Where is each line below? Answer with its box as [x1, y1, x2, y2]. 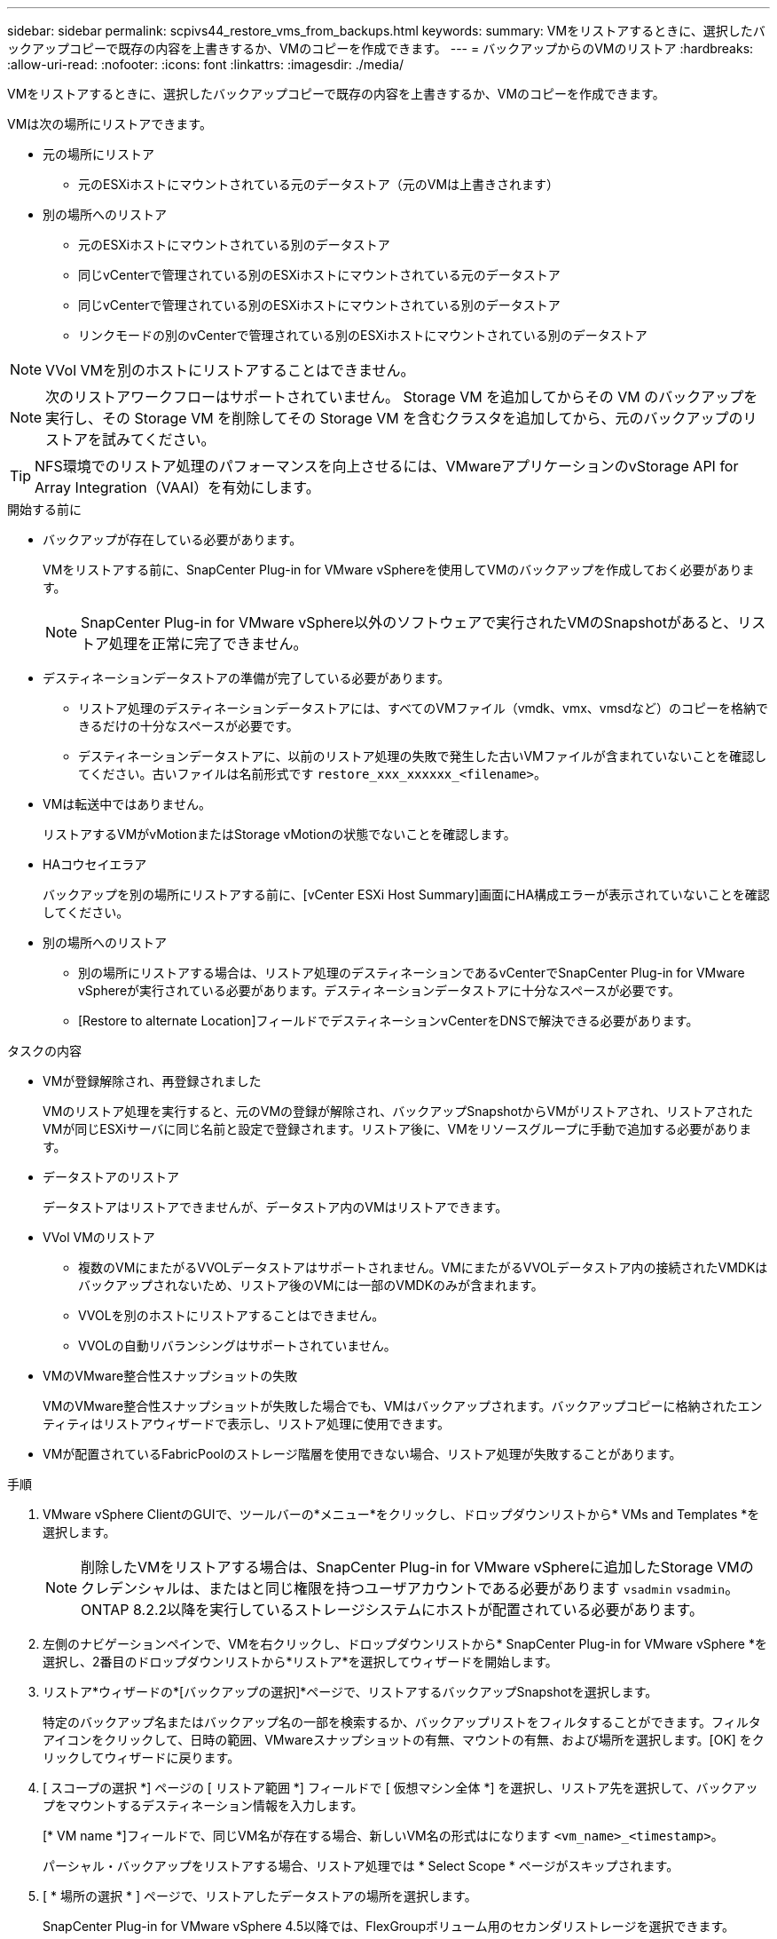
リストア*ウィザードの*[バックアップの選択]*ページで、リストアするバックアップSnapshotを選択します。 [43, 1684, 658, 1699]
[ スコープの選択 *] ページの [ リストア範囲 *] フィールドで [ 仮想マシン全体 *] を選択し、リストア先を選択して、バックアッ [43, 1780, 758, 1795]
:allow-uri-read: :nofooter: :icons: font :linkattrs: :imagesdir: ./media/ [7, 57, 404, 72]
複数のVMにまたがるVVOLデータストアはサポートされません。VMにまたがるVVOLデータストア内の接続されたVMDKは [78, 1260, 768, 1275]
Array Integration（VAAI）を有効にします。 [35, 479, 320, 496]
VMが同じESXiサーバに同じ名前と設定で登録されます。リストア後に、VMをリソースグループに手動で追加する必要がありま [43, 1121, 752, 1136]
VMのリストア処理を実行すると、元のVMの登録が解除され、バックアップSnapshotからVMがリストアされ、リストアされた [43, 1104, 753, 1119]
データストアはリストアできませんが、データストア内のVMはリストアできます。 [43, 1199, 508, 1215]
